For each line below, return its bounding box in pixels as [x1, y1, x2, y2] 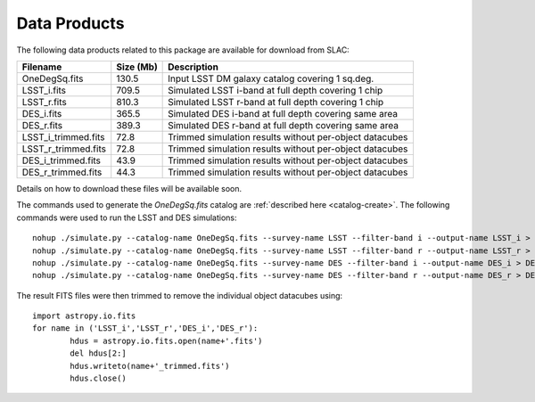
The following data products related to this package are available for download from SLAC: [16, 45, 350, 55]
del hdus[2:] [70, 349, 127, 358]
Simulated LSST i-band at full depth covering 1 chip [168, 84, 383, 96]
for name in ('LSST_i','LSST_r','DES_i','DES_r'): [32, 324, 259, 333]
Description [168, 61, 218, 73]
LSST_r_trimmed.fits [21, 143, 107, 155]
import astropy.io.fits [32, 311, 136, 321]
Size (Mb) [116, 61, 158, 73]
